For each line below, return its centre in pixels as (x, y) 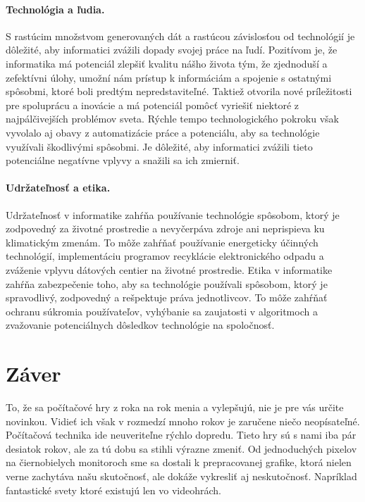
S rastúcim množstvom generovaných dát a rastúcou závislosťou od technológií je (180, 36)
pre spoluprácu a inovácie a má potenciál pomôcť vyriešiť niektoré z (153, 105)
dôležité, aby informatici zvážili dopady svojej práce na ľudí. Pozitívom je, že (172, 50)
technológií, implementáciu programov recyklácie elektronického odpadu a (165, 256)
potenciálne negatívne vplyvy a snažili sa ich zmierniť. (123, 160)
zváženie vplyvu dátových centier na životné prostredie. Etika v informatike (169, 269)
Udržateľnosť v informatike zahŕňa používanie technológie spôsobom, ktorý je (173, 214)
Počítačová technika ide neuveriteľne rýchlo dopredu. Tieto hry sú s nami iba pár (181, 435)
